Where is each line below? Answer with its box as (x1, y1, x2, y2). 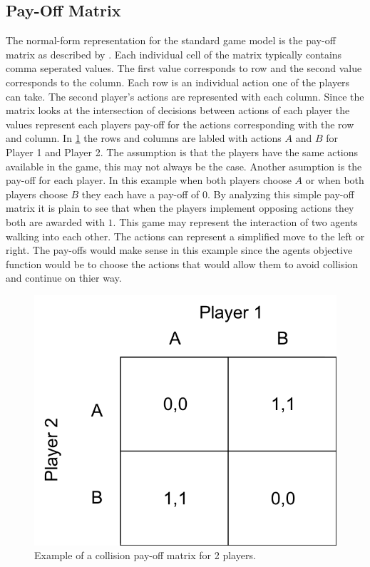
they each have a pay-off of (81, 186, 200, 201)
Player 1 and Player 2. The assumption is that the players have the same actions (6, 144, 359, 159)
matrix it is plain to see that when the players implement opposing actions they (6, 200, 354, 215)
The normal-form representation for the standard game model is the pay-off (6, 33, 336, 48)
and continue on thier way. (6, 270, 122, 285)
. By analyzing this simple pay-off (207, 186, 354, 201)
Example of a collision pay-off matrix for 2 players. (34, 548, 256, 563)
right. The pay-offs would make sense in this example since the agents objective (6, 242, 353, 257)
